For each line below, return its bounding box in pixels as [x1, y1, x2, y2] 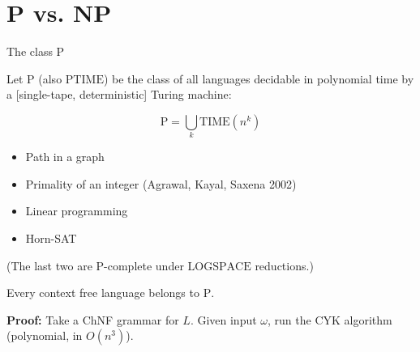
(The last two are [6, 257, 92, 274]
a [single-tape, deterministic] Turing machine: [6, 86, 232, 103]
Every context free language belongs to [6, 284, 199, 301]
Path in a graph [25, 148, 105, 165]
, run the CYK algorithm [268, 311, 392, 328]
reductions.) [255, 257, 314, 274]
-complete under [104, 257, 184, 274]
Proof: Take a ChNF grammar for [6, 311, 179, 328]
